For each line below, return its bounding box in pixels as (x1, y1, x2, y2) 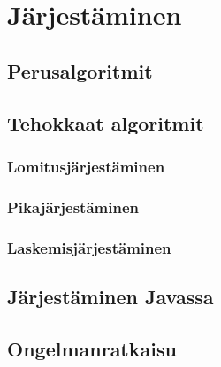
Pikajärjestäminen (7, 195, 139, 218)
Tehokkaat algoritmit (7, 109, 204, 136)
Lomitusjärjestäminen (7, 155, 165, 177)
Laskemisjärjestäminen (7, 236, 171, 258)
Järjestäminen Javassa (7, 282, 214, 310)
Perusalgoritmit (7, 57, 153, 84)
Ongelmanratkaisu (7, 334, 177, 362)
